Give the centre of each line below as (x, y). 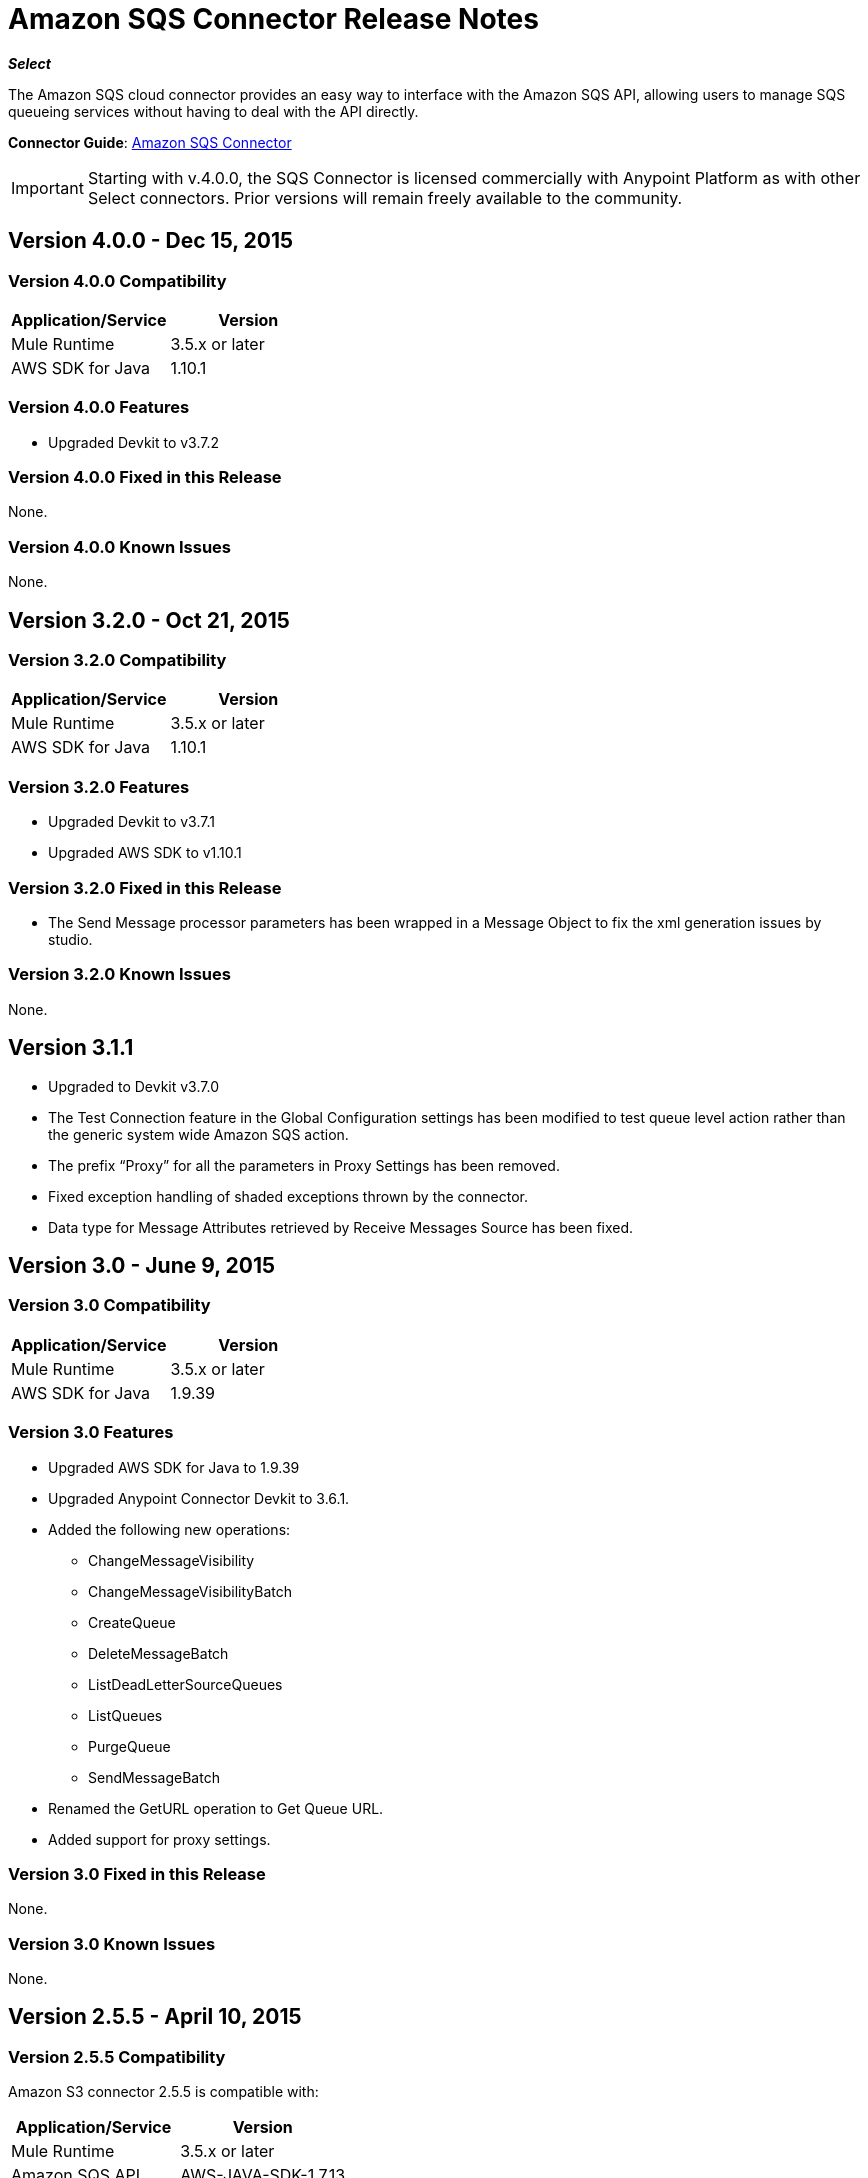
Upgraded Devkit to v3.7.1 (131, 822)
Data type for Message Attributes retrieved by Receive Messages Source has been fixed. (341, 1227)
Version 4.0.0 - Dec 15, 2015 (151, 241)
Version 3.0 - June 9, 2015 (142, 1265)
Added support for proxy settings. (159, 1839)
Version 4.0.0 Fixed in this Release (145, 477)
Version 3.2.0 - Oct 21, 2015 (149, 620)
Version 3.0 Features (91, 1432)
